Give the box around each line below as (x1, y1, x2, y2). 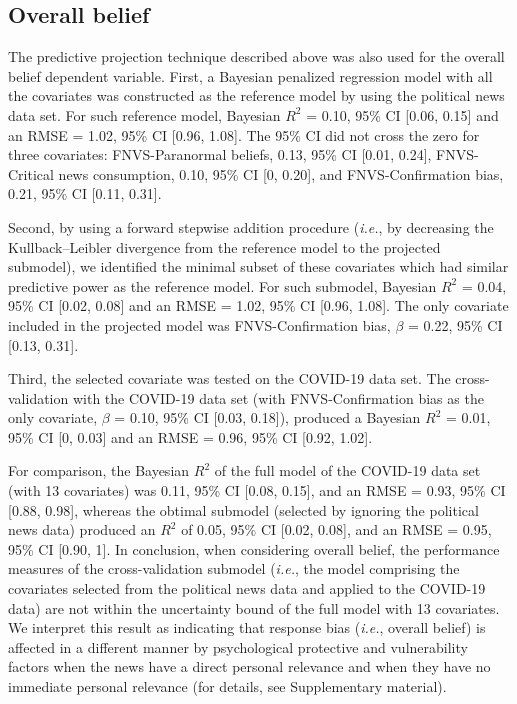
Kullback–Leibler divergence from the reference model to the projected (8, 236, 441, 257)
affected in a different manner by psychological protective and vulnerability (8, 636, 468, 657)
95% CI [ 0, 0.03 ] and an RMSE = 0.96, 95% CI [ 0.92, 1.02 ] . (8, 426, 373, 447)
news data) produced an (8, 519, 156, 540)
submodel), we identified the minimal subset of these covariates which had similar (8, 256, 509, 277)
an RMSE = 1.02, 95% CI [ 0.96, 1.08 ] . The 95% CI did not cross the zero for (8, 124, 480, 145)
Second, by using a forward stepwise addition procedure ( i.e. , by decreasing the (8, 216, 494, 237)
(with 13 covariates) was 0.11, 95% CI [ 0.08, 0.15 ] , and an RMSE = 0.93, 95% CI (8, 480, 506, 501)
